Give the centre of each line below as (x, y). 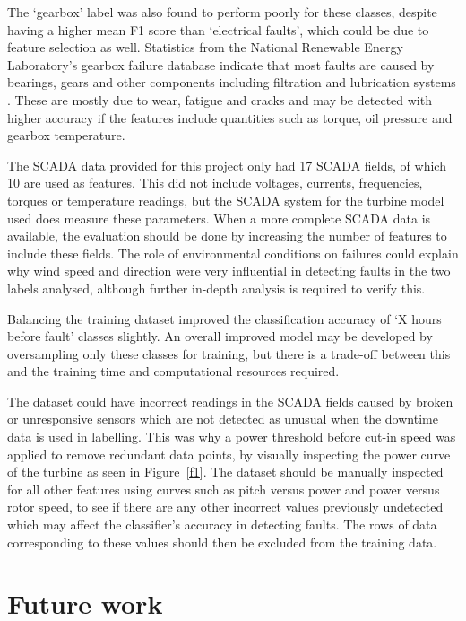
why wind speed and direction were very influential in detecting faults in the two (229, 271)
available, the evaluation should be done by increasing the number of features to (227, 236)
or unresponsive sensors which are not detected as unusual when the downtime (223, 419)
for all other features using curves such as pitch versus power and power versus (224, 489)
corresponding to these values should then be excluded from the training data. (222, 542)
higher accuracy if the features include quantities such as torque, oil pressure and (230, 117)
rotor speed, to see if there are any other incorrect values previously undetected (225, 507)
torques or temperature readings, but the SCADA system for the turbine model (226, 200)
